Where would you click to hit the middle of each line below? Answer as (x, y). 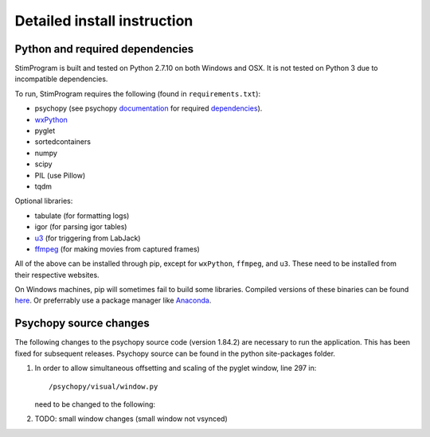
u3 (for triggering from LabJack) (88, 238)
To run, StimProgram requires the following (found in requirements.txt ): (138, 94)
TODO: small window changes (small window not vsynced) (131, 419)
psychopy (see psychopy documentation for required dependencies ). (149, 108)
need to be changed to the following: (95, 404)
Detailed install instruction (104, 21)
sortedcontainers (63, 142)
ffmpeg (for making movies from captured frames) (117, 249)
